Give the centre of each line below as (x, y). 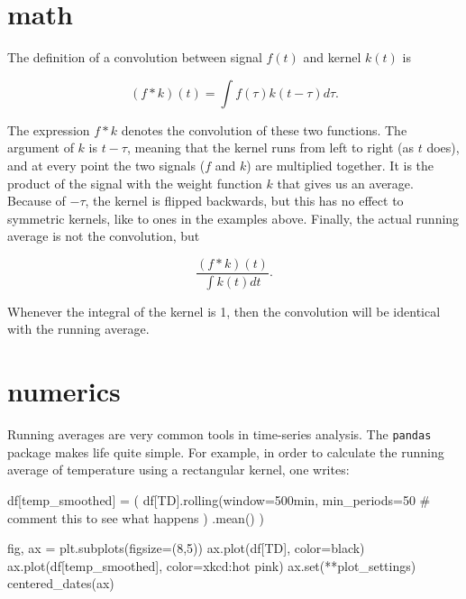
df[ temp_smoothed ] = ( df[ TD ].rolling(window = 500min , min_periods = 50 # (219, 499)
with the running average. (78, 329)
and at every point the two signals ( (106, 165)
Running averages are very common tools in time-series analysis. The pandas (219, 434)
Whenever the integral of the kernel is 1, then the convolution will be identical (224, 311)
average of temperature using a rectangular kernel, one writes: (178, 470)
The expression (49, 129)
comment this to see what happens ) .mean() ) (136, 517)
